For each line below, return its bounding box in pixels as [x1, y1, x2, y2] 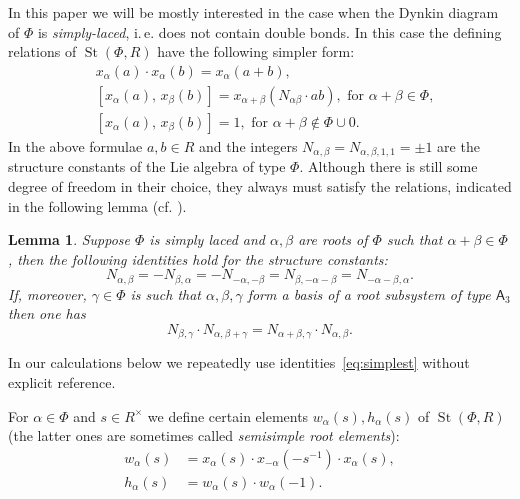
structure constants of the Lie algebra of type [8, 156, 286, 177]
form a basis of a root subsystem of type [247, 283, 491, 304]
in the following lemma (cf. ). [8, 195, 187, 216]
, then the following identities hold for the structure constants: [8, 248, 388, 269]
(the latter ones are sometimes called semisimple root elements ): [8, 425, 400, 446]
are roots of [298, 229, 368, 250]
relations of [8, 41, 77, 62]
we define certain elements [147, 405, 309, 426]
